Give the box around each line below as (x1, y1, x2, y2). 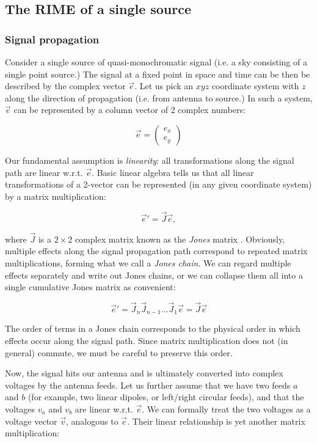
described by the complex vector (5, 79, 126, 92)
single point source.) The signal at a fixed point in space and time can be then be (5, 67, 310, 80)
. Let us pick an (134, 79, 194, 92)
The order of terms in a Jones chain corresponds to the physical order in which (5, 322, 301, 335)
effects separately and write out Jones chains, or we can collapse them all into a (5, 268, 303, 281)
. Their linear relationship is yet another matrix (127, 414, 305, 427)
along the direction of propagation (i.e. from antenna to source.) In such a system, (5, 91, 313, 104)
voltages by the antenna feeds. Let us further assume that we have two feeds (5, 378, 291, 391)
